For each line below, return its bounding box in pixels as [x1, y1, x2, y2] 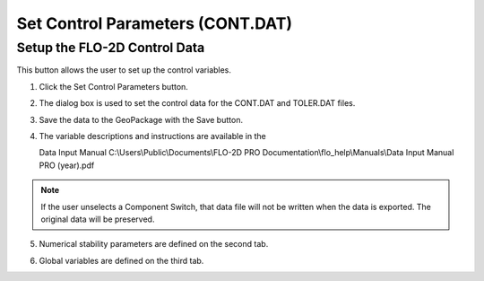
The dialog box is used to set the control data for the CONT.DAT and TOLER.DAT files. [39, 98, 356, 109]
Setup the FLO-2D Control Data [16, 40, 205, 56]
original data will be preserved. [40, 214, 155, 224]
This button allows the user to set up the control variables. [16, 65, 232, 75]
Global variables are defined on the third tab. [39, 255, 204, 266]
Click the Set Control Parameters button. [39, 81, 188, 92]
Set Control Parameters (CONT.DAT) [16, 13, 293, 33]
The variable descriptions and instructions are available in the [39, 130, 266, 141]
